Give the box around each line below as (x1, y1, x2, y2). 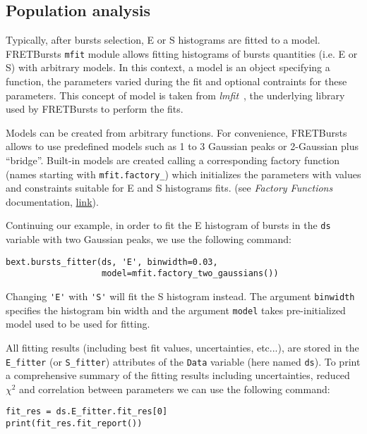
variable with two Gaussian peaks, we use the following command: (6, 232, 291, 247)
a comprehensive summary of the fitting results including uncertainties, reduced (6, 368, 350, 383)
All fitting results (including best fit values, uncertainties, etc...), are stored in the (6, 340, 359, 354)
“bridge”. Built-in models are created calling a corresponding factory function (6, 153, 340, 168)
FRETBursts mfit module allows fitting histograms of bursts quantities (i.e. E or (6, 46, 358, 61)
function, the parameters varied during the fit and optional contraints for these (6, 74, 347, 89)
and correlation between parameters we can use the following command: (19, 381, 330, 396)
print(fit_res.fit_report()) (6, 418, 143, 429)
